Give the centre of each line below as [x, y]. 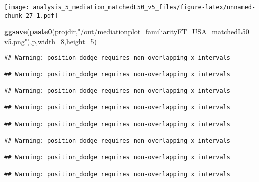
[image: [17, 7]
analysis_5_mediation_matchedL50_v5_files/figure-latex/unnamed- [144, 7]
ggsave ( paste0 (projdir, [41, 31]
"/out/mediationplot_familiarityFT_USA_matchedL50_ [166, 31]
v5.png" [16, 41]
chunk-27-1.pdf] [31, 15]
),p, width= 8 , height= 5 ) [62, 41]
